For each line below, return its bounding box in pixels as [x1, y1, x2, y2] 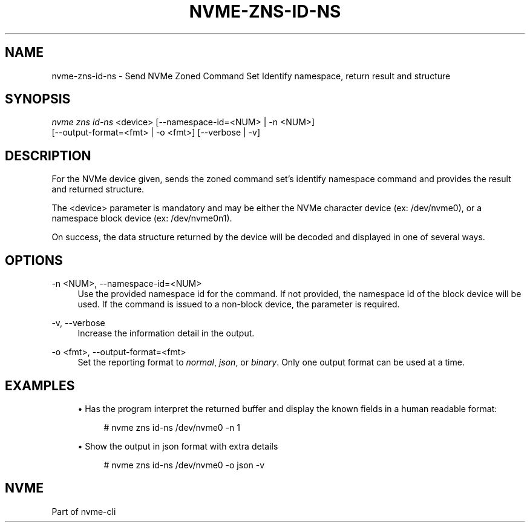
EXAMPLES [5, 378, 75, 393]
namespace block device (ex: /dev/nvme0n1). [51, 213, 232, 224]
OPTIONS [5, 252, 63, 268]
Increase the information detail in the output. [77, 328, 255, 339]
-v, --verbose [51, 318, 105, 329]
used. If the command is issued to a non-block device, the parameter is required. [77, 299, 400, 310]
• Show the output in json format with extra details [77, 440, 278, 451]
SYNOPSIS [5, 91, 71, 107]
